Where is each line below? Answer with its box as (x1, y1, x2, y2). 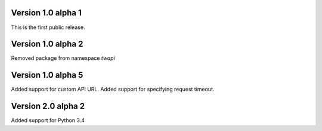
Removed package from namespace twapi (11, 55, 116, 62)
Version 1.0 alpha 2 (11, 39, 83, 49)
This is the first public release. (11, 24, 85, 31)
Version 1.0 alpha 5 (11, 70, 83, 80)
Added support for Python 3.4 (11, 117, 85, 124)
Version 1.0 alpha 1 (11, 8, 82, 18)
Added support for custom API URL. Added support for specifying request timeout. (11, 86, 215, 93)
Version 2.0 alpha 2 (11, 101, 85, 111)
